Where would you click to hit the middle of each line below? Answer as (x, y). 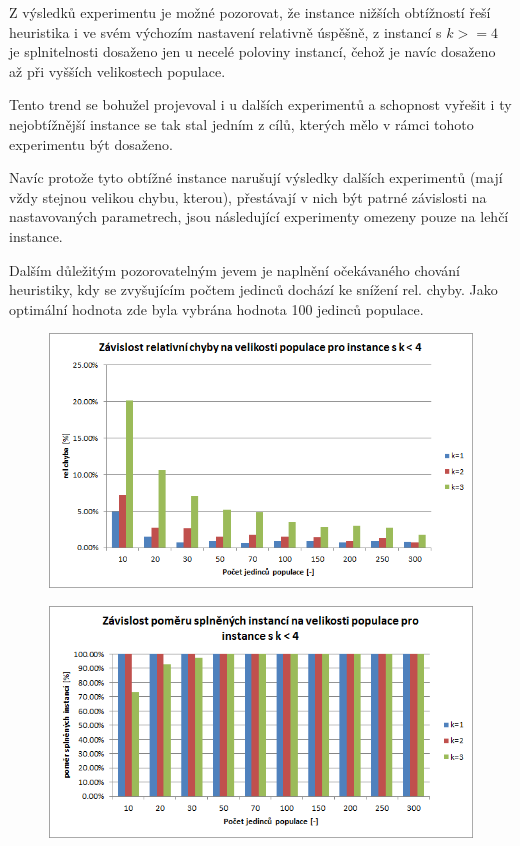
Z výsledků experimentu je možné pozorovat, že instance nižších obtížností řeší (250, 12)
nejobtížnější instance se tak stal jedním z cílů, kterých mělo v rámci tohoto (241, 123)
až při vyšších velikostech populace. (117, 70)
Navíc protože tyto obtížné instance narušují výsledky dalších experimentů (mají (256, 177)
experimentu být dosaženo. (91, 143)
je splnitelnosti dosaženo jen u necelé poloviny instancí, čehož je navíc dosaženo (252, 51)
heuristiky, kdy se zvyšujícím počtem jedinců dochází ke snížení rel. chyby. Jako (253, 289)
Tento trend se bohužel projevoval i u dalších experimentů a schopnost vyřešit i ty (260, 104)
